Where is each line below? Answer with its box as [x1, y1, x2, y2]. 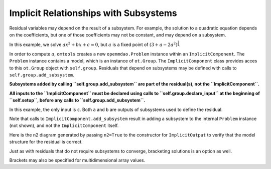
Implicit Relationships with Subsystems [9, 7, 178, 18]
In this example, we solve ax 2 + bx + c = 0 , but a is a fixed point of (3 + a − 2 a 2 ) [9, 41, 178, 47]
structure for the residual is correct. [9, 139, 83, 145]
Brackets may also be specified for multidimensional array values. [9, 157, 146, 163]
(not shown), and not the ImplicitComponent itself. [9, 122, 119, 128]
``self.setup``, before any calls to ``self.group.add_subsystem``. [9, 97, 146, 103]
